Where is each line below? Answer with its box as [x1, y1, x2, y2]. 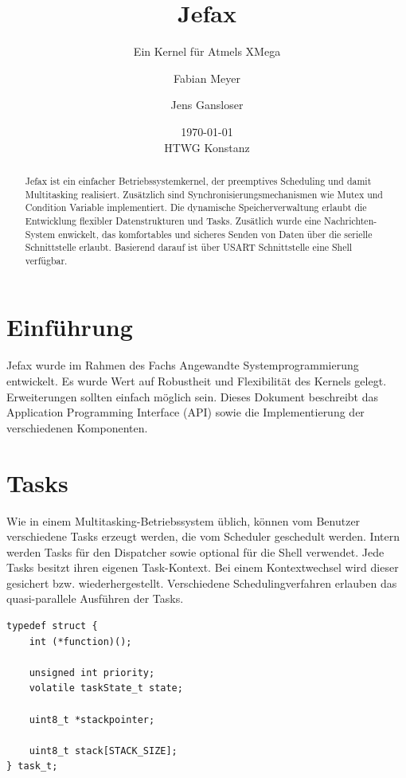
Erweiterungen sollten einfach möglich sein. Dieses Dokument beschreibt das [6, 388, 379, 405]
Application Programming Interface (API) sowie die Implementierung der [6, 404, 365, 420]
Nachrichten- [324, 213, 377, 227]
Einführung [6, 311, 133, 343]
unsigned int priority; [29, 667, 155, 678]
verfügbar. [25, 253, 68, 267]
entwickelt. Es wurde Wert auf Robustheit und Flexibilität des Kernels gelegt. [6, 373, 387, 389]
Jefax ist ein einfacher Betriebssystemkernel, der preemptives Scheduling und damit [25, 174, 372, 187]
